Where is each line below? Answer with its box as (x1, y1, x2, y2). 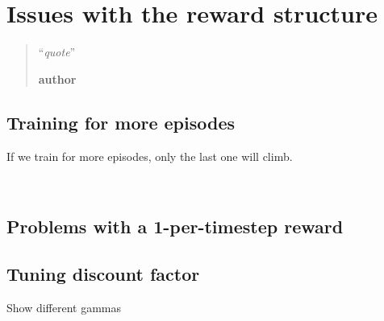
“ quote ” (38, 43, 76, 60)
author (38, 70, 77, 87)
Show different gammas (6, 298, 122, 315)
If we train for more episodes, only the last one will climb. (6, 147, 293, 164)
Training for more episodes (6, 109, 236, 134)
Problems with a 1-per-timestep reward (6, 214, 344, 239)
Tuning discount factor (6, 261, 200, 286)
